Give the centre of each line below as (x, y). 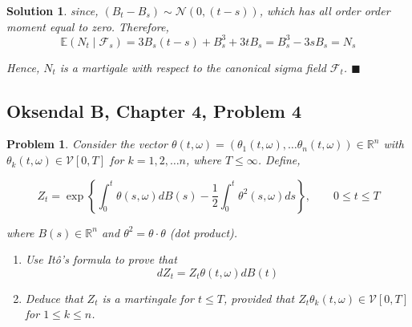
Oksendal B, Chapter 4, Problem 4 (154, 110)
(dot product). (204, 232)
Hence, (23, 67)
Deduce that (54, 298)
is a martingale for (148, 298)
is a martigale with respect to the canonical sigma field (193, 67)
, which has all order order (325, 10)
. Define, (279, 160)
